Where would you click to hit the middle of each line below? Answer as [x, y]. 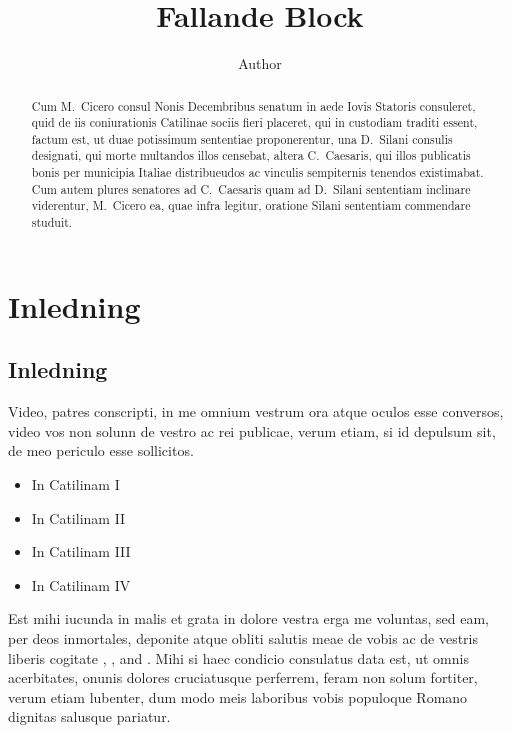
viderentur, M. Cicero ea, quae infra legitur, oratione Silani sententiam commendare [251, 205]
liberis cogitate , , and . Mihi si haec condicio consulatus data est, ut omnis [238, 657]
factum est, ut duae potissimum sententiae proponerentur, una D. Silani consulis [242, 138]
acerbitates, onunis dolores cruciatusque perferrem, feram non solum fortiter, [243, 677]
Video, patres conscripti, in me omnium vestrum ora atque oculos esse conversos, [256, 411]
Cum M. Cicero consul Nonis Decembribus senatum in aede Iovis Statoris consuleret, [253, 105]
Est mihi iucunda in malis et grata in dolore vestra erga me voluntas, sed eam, [248, 618]
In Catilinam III [81, 551]
